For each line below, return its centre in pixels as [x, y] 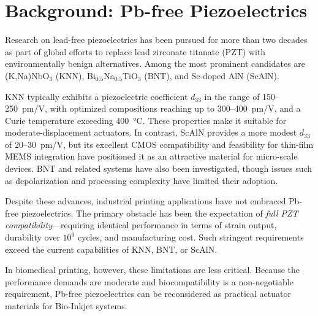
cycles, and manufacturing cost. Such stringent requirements [191, 237]
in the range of [232, 96]
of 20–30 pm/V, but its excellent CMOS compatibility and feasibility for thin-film [159, 144]
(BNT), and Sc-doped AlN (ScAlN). [212, 75]
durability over [32, 237]
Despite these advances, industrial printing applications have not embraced [146, 201]
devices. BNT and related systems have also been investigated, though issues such [159, 168]
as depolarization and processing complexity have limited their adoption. [142, 180]
